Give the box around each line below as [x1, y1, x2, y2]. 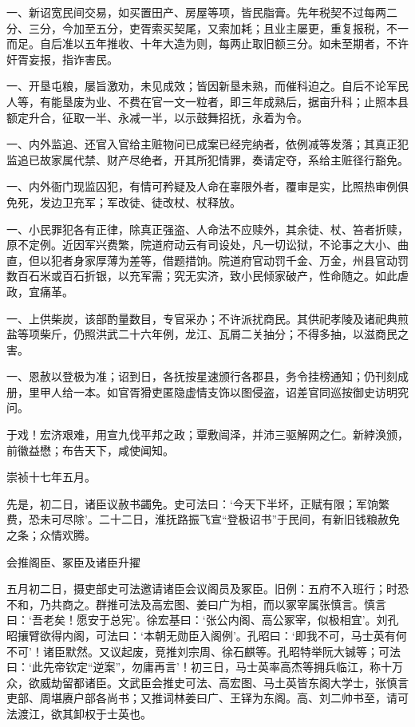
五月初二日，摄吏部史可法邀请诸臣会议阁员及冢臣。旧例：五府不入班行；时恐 [6, 580, 409, 597]
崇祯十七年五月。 [6, 468, 96, 485]
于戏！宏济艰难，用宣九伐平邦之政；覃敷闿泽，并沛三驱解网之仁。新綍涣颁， [6, 426, 409, 443]
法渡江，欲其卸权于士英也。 [6, 705, 152, 721]
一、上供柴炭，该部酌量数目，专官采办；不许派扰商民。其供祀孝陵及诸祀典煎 [6, 310, 409, 326]
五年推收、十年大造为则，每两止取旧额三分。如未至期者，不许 [84, 35, 409, 52]
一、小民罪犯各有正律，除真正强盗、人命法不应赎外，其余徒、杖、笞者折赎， [6, 220, 409, 237]
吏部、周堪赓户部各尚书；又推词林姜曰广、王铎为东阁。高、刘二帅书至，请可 [6, 689, 409, 706]
